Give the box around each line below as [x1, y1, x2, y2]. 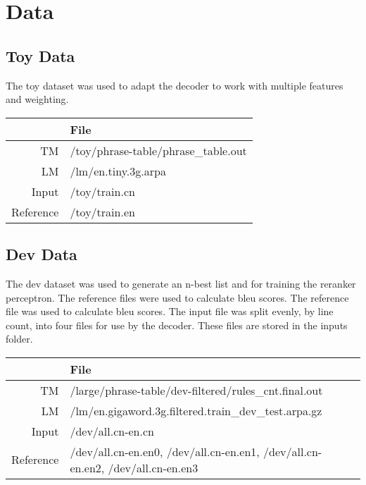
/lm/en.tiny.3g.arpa [70, 162, 166, 179]
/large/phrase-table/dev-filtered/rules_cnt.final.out [70, 381, 323, 398]
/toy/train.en [70, 203, 135, 220]
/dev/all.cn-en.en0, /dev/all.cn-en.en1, [70, 443, 260, 460]
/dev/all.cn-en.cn [70, 422, 154, 439]
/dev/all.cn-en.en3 [108, 459, 198, 476]
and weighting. [6, 92, 69, 106]
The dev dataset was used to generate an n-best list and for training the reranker [6, 276, 356, 290]
